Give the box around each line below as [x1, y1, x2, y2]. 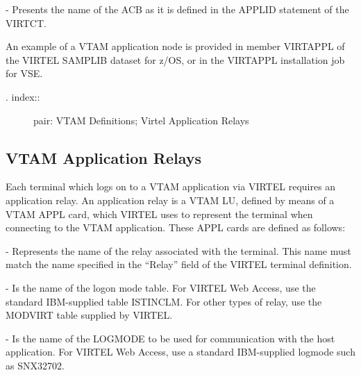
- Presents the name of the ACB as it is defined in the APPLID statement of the [6, 2, 349, 16]
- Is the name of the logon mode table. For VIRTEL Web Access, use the [6, 280, 316, 294]
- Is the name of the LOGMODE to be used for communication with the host [6, 331, 335, 345]
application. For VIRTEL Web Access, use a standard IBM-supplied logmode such [6, 344, 355, 359]
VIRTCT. [6, 15, 47, 30]
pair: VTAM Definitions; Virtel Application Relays [33, 112, 249, 127]
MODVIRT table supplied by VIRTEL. [6, 308, 173, 322]
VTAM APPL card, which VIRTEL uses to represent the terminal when [6, 206, 313, 221]
